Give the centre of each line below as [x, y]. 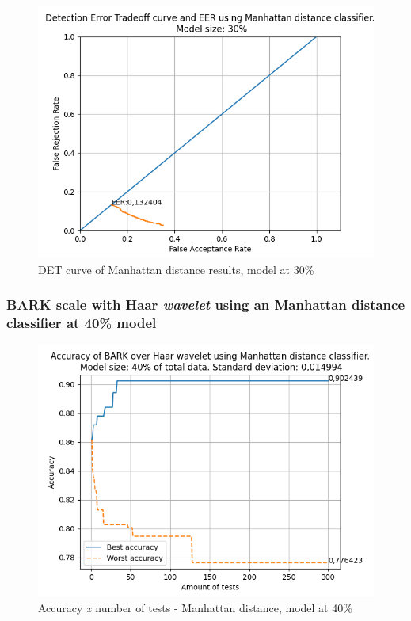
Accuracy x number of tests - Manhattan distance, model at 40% [195, 607]
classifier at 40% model [82, 323]
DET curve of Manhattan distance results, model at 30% [176, 269]
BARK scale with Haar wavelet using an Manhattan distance [206, 305]
